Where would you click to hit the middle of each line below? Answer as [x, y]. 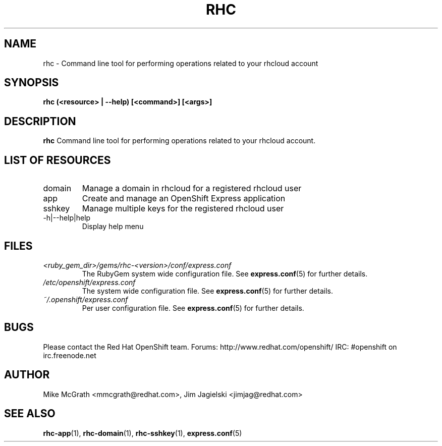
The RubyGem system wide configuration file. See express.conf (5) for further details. [225, 273]
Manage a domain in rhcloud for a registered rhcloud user [192, 188]
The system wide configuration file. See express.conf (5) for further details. [207, 291]
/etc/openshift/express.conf [89, 282]
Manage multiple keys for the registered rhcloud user [183, 209]
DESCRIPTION [40, 121]
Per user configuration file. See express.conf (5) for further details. [193, 308]
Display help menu [113, 227]
